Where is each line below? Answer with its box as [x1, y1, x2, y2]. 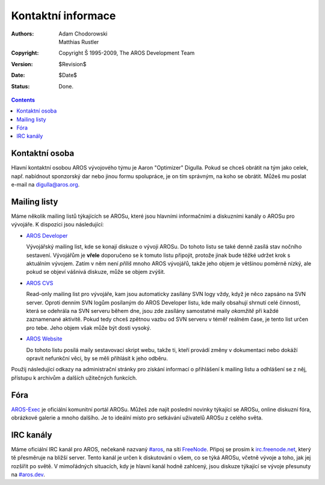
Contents [11, 96, 36, 103]
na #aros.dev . [11, 471, 45, 478]
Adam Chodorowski [58, 30, 108, 37]
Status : [11, 82, 30, 90]
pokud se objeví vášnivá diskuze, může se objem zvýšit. [26, 268, 166, 276]
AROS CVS [26, 279, 54, 286]
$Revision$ [58, 60, 87, 67]
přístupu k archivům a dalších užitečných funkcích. [11, 374, 138, 382]
